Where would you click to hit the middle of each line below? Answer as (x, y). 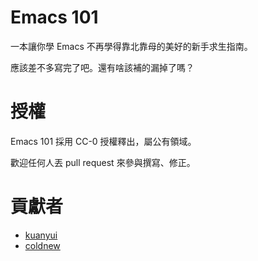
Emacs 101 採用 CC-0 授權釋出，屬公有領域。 (103, 141)
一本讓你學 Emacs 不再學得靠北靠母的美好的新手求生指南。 (131, 46)
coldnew (42, 245)
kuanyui (41, 235)
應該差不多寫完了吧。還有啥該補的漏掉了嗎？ (102, 67)
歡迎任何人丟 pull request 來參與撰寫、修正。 (103, 162)
